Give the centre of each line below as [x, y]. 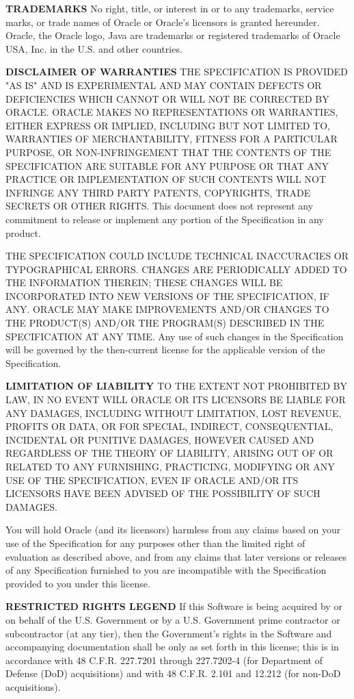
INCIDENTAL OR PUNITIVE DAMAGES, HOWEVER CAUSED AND [160, 439]
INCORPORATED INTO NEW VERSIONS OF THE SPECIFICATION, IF [167, 295]
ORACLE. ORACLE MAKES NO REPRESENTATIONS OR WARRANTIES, [172, 112]
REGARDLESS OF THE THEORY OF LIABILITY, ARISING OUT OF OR [169, 453]
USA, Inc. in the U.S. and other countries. [94, 48]
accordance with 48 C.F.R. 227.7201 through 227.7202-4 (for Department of [164, 660]
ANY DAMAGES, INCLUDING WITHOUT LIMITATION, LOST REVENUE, [174, 412]
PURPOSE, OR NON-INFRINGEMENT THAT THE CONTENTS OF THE [168, 152]
